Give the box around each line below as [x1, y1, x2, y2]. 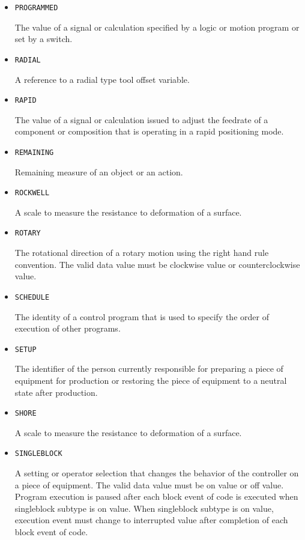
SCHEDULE [14, 293, 50, 302]
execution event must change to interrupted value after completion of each [14, 514, 288, 526]
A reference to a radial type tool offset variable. [14, 73, 190, 85]
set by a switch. [14, 32, 73, 45]
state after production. [14, 386, 98, 398]
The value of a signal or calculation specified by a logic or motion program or [14, 20, 300, 33]
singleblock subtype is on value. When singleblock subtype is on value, [14, 502, 274, 514]
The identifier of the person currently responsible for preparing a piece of [14, 362, 283, 375]
